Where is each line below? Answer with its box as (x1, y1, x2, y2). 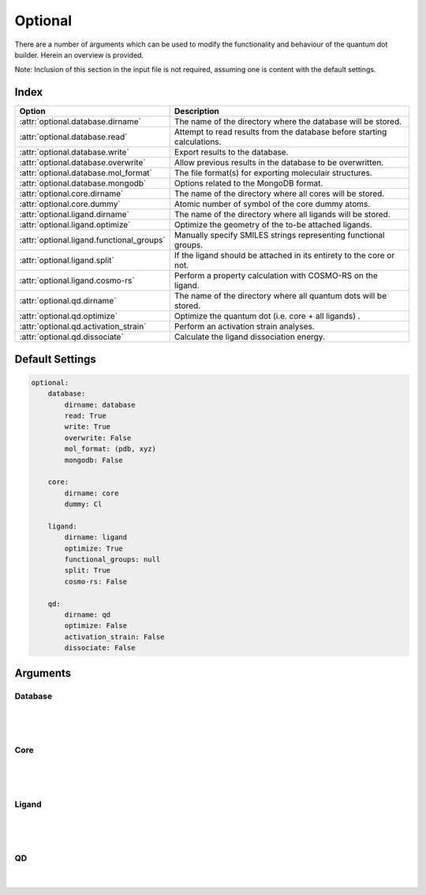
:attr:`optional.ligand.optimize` (19, 220, 131, 231)
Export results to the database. (174, 147, 289, 158)
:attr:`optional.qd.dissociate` (19, 332, 124, 343)
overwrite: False (64, 433, 132, 442)
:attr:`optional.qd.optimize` (19, 310, 118, 322)
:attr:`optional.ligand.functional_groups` (19, 235, 166, 246)
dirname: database (64, 400, 136, 409)
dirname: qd (64, 611, 110, 619)
